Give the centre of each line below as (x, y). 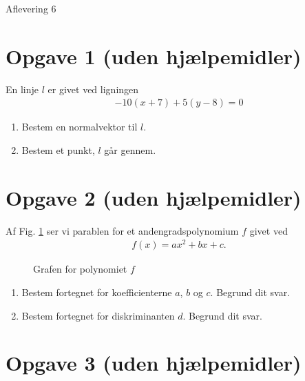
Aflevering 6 (31, 8)
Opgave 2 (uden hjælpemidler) (154, 197)
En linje (22, 89)
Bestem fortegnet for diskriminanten (98, 315)
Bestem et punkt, (58, 149)
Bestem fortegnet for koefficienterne (97, 292)
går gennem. (130, 149)
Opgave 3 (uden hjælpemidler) (154, 363)
